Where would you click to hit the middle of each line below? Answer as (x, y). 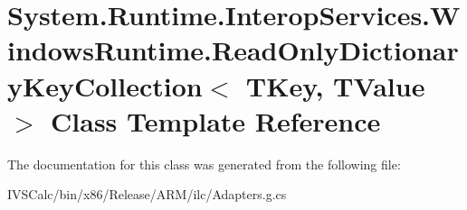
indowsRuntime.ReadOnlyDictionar (233, 50)
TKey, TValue (335, 85)
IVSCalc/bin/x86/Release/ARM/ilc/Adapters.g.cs (147, 194)
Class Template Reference (216, 120)
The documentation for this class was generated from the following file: (204, 164)
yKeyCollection (105, 85)
